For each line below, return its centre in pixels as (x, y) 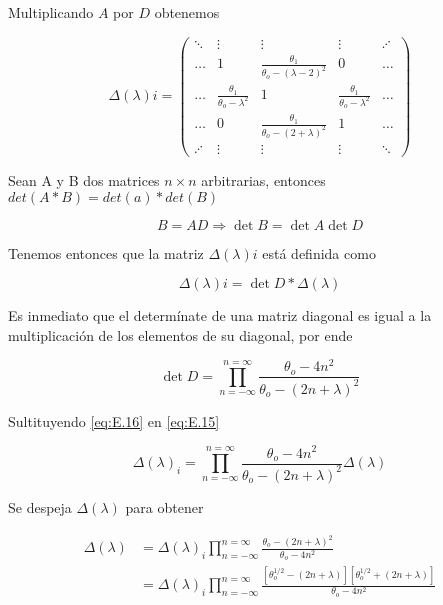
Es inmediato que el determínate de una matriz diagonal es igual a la (220, 315)
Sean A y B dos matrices (84, 180)
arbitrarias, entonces (263, 180)
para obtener (164, 506)
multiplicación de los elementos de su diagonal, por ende (180, 334)
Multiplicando (51, 12)
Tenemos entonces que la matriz (106, 252)
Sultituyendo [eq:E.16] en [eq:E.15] (114, 420)
